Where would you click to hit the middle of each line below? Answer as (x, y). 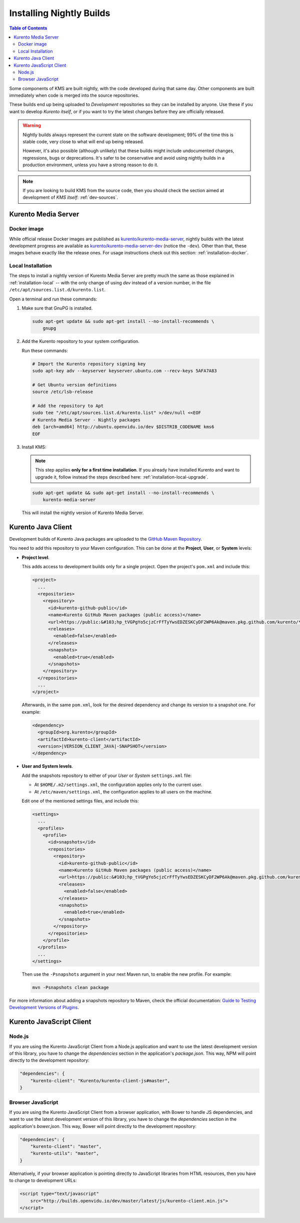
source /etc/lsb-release (63, 392)
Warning (32, 126)
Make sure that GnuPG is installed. (57, 308)
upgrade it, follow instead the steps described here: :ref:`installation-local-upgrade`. (122, 477)
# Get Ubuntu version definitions (74, 385)
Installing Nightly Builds (60, 13)
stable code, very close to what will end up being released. (83, 142)
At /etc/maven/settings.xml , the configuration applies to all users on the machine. (123, 791)
